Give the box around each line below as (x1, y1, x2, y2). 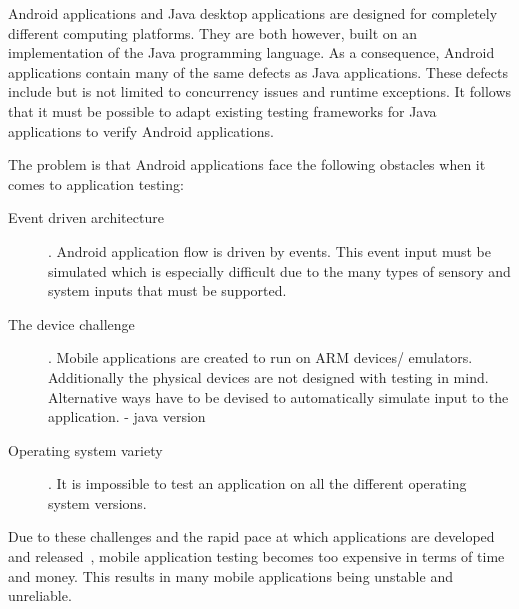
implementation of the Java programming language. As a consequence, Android (8, 42, 495, 63)
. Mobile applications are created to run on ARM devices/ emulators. (48, 347, 473, 368)
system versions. (48, 492, 147, 513)
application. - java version (48, 406, 206, 427)
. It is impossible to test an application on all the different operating (48, 473, 467, 494)
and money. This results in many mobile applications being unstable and (8, 565, 453, 586)
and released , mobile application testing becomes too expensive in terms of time (8, 546, 505, 567)
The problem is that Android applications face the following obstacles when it (8, 154, 486, 175)
